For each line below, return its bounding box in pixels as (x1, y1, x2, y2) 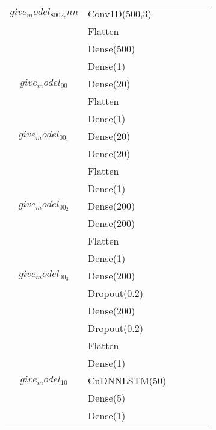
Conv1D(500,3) (88, 7, 152, 20)
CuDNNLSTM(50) (88, 373, 167, 387)
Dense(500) (88, 42, 135, 55)
